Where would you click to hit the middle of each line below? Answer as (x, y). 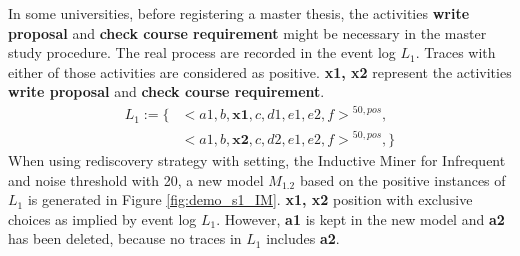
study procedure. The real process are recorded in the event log (202, 52)
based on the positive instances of (402, 179)
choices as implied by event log (102, 218)
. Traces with (455, 52)
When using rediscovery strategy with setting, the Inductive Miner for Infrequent (257, 160)
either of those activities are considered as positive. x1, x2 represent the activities (260, 71)
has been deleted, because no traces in (125, 238)
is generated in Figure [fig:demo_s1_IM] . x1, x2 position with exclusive (250, 199)
